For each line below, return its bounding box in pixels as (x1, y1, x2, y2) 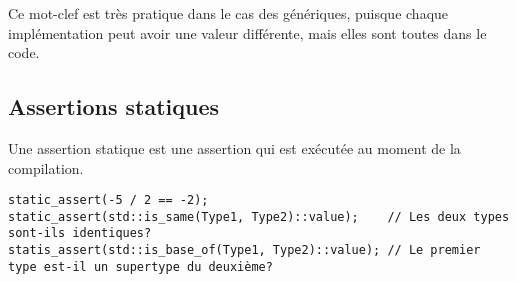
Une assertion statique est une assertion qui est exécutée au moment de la (8, 137, 461, 158)
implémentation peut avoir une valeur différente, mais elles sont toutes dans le (8, 22, 487, 43)
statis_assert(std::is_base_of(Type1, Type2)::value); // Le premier (8, 243, 481, 258)
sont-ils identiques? (8, 226, 152, 241)
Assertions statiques (8, 91, 220, 122)
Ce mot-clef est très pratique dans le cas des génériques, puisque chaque (8, 3, 449, 23)
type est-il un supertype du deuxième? (8, 259, 273, 274)
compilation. (8, 157, 84, 178)
